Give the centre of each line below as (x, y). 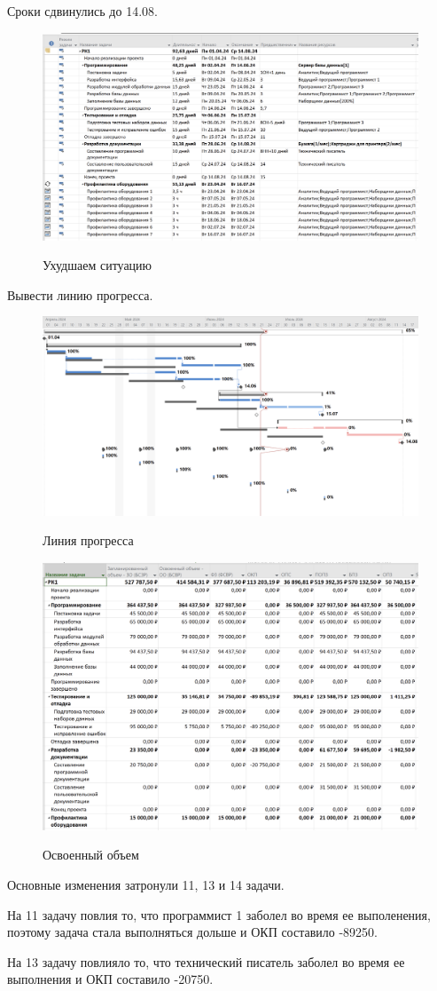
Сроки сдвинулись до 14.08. (82, 11)
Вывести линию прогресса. (80, 294)
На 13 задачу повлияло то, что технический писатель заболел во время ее (206, 961)
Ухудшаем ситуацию (98, 265)
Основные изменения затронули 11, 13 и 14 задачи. (146, 884)
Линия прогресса (88, 540)
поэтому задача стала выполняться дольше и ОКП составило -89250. (192, 932)
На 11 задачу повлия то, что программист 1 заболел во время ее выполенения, (219, 914)
